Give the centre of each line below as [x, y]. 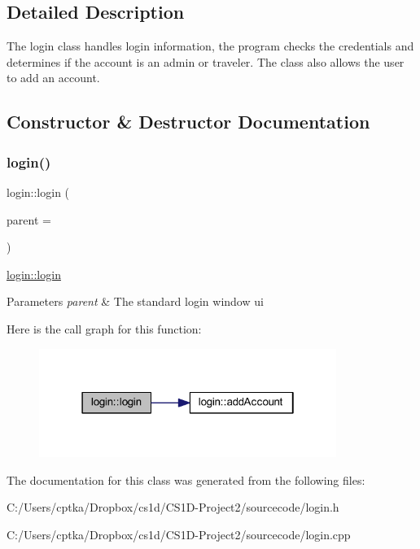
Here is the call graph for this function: [104, 328]
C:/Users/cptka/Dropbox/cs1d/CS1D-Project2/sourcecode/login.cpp [179, 535]
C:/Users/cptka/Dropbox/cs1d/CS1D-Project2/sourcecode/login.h [173, 507]
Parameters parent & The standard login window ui [135, 301]
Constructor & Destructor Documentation [188, 122]
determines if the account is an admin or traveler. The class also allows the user [206, 61]
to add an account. [53, 78]
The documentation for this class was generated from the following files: [186, 479]
